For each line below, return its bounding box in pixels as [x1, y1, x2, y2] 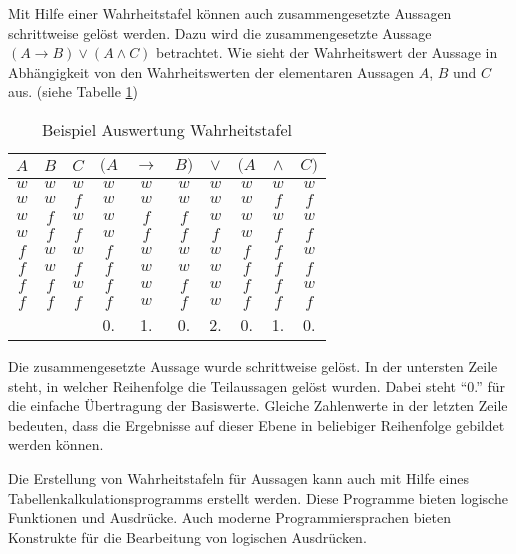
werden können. [8, 434, 104, 455]
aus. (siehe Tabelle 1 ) [8, 81, 139, 102]
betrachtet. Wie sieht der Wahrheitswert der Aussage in [156, 42, 498, 63]
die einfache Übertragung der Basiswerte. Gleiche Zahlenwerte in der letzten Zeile [8, 395, 508, 416]
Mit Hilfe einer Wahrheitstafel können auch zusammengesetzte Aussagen [8, 3, 452, 23]
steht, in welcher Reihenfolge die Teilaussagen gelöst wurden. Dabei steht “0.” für [8, 375, 506, 396]
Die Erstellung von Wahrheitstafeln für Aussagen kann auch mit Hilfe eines [8, 467, 469, 488]
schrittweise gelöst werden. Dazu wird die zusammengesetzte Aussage [8, 22, 432, 43]
